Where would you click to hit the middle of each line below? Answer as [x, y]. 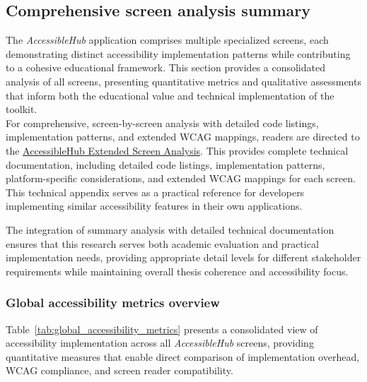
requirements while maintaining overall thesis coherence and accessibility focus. [177, 271]
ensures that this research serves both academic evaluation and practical [162, 243]
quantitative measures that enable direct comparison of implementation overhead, [183, 356]
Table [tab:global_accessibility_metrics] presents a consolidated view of [162, 329]
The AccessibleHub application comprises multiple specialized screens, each [167, 40]
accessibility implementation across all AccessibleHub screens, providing [160, 343]
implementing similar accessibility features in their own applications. [154, 206]
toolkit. [22, 109]
